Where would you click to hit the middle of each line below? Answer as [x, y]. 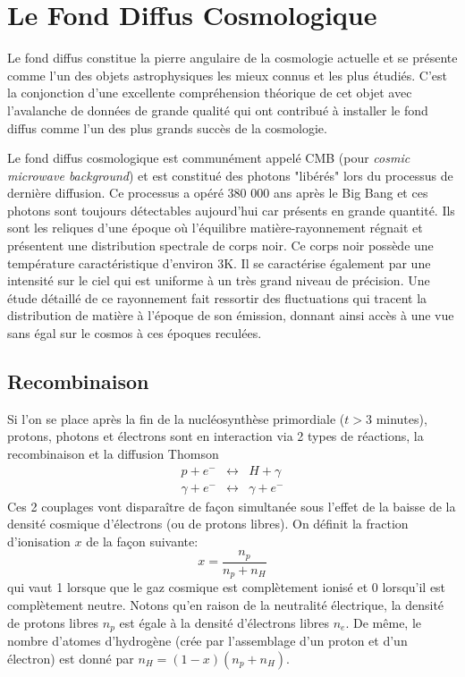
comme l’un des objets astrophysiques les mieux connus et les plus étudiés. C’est [227, 75]
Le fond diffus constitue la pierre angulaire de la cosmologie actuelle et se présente [232, 58]
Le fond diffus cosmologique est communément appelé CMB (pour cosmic [209, 158]
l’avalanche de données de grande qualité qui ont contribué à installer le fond [218, 110]
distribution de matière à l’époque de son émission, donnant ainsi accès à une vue [231, 315]
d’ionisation [39, 541]
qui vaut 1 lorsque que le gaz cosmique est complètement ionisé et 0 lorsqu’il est [227, 587]
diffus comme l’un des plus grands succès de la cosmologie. [167, 127]
